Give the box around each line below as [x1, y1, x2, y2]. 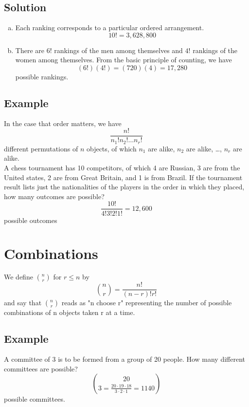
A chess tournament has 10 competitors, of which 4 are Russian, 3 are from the [4, 163, 240, 173]
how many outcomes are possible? [4, 191, 105, 201]
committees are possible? [4, 363, 78, 373]
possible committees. [4, 394, 65, 404]
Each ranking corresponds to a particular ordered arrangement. [15, 22, 204, 33]
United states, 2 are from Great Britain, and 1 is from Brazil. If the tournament [4, 172, 243, 182]
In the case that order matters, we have [4, 118, 122, 128]
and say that [4, 297, 42, 308]
